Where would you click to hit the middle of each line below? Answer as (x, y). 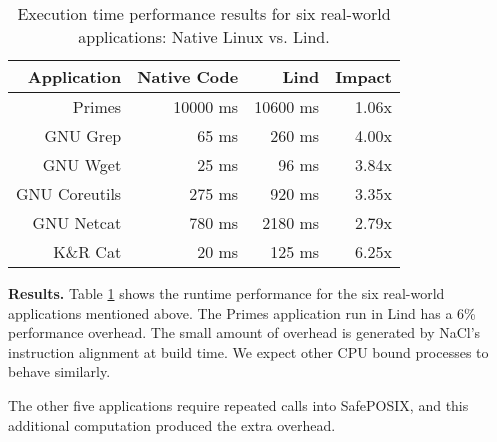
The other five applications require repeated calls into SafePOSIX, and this (238, 404)
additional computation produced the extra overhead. (172, 424)
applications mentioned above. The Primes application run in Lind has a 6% (242, 312)
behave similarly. (59, 371)
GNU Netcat (77, 222)
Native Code (188, 76)
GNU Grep (83, 135)
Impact (363, 76)
